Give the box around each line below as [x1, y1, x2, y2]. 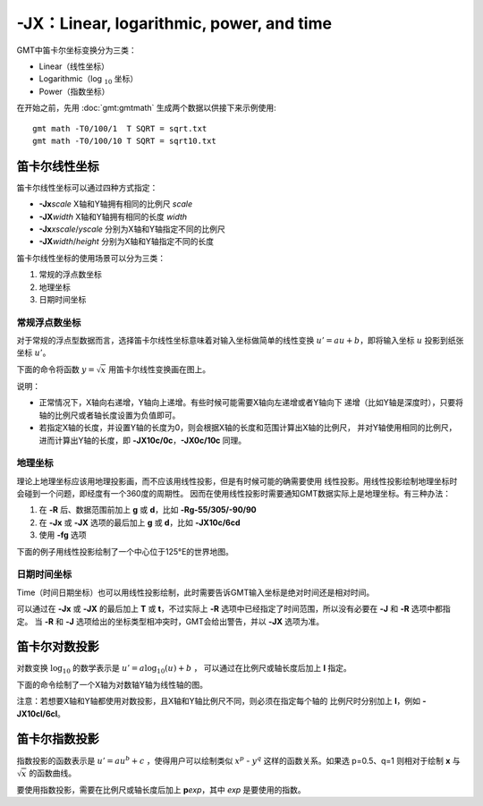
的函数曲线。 [28, 768, 76, 778]
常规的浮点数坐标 [38, 269, 102, 280]
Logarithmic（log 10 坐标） [38, 73, 139, 87]
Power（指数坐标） [38, 86, 110, 97]
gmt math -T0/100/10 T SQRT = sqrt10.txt [32, 135, 216, 146]
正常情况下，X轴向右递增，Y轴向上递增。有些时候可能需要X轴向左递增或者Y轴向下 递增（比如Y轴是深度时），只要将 [38, 397, 464, 408]
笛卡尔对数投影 [16, 640, 99, 655]
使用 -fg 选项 [38, 530, 87, 540]
